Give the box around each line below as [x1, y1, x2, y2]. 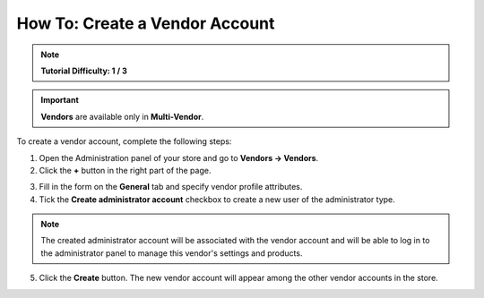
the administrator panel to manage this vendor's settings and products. [40, 247, 303, 259]
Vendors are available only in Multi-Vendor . [40, 111, 204, 122]
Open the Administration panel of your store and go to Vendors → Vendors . [39, 152, 319, 163]
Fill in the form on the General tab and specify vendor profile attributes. [39, 182, 303, 192]
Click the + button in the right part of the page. [39, 165, 212, 175]
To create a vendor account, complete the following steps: [16, 136, 232, 147]
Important [40, 95, 80, 106]
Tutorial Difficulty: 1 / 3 [40, 65, 127, 76]
